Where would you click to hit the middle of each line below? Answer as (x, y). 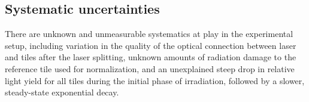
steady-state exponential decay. (62, 92)
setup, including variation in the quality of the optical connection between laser (151, 45)
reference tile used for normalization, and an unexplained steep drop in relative (150, 68)
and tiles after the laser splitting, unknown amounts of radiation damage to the (151, 57)
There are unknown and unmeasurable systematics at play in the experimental (149, 34)
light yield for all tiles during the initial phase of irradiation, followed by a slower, (155, 80)
